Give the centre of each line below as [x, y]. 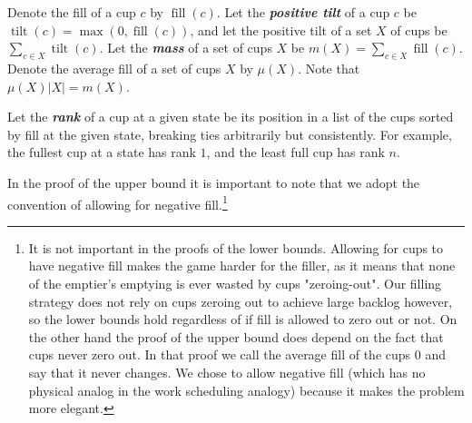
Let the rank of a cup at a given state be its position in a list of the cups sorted [231, 117]
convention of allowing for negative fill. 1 [118, 202]
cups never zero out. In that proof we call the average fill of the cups [220, 354]
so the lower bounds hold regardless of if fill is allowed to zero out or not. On [243, 319]
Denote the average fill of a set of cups [114, 68]
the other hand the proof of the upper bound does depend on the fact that [236, 336]
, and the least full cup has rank [295, 152]
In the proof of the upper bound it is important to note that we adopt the [214, 182]
